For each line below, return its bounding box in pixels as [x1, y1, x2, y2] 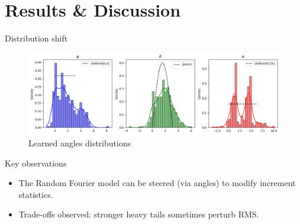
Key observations [5, 156, 67, 169]
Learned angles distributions [28, 137, 131, 149]
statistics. [18, 188, 53, 200]
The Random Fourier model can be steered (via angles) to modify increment [18, 177, 296, 189]
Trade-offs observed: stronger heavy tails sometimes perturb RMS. [18, 208, 259, 220]
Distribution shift [5, 32, 68, 44]
